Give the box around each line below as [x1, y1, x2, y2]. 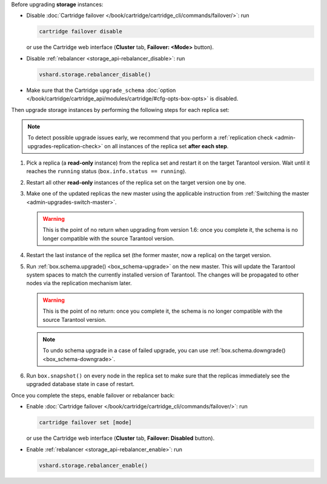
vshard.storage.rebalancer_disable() [39, 71, 151, 78]
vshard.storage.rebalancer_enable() [39, 462, 148, 469]
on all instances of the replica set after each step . [104, 142, 229, 149]
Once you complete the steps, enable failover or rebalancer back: [11, 391, 175, 399]
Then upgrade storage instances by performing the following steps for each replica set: [11, 106, 230, 113]
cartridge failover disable [39, 28, 122, 35]
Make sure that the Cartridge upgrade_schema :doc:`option [26, 87, 176, 94]
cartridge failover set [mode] [39, 419, 133, 426]
